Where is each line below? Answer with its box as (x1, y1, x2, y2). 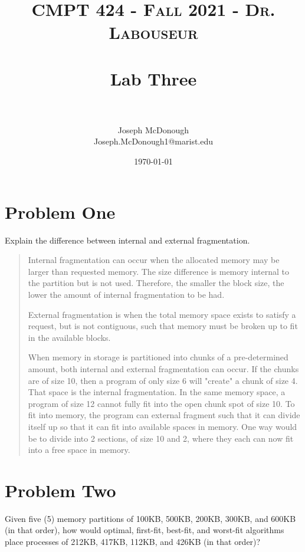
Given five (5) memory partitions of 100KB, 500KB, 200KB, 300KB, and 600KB (5, 512, 296, 524)
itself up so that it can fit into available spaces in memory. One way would (28, 420, 297, 432)
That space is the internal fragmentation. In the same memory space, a (28, 386, 286, 398)
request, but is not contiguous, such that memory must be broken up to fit (28, 320, 298, 332)
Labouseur (109, 20, 198, 44)
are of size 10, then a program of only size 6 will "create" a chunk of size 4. (28, 374, 298, 386)
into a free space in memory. (28, 443, 130, 456)
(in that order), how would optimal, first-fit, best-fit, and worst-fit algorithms (5, 524, 284, 536)
